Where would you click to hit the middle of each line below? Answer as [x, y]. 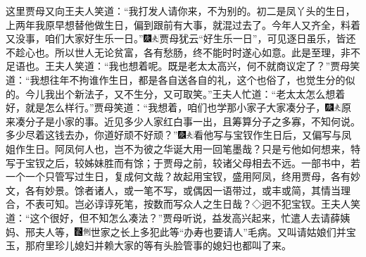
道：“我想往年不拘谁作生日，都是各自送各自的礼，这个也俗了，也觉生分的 [176, 79]
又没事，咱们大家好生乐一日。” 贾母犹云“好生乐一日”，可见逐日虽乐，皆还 [181, 38]
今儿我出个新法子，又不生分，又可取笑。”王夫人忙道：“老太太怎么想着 [185, 93]
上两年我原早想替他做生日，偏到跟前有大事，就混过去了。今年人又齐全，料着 [183, 24]
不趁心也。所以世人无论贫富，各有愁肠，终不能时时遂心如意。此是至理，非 [178, 52]
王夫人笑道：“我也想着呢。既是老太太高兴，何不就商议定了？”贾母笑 [203, 66]
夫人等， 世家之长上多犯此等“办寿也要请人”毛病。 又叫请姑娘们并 [190, 231]
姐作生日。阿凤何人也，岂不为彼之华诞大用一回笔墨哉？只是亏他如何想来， [178, 148]
